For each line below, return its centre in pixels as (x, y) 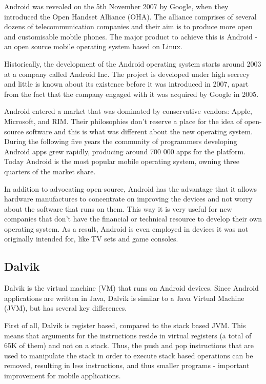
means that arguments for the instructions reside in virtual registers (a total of (128, 335)
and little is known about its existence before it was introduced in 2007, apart (126, 84)
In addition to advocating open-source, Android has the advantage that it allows (131, 188)
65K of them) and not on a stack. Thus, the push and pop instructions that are (129, 345)
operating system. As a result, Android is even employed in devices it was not (126, 228)
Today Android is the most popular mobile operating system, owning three (122, 161)
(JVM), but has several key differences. (66, 308)
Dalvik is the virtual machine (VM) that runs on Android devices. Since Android (131, 288)
